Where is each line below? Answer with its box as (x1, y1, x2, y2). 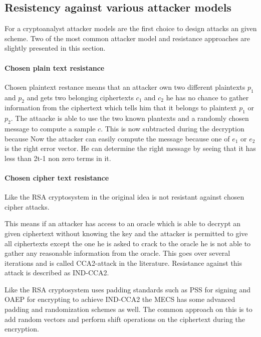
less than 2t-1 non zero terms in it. (5, 152, 111, 163)
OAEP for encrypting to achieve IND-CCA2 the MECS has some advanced (5, 294, 235, 304)
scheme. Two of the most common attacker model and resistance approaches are (5, 33, 250, 43)
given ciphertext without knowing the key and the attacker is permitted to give (5, 228, 248, 238)
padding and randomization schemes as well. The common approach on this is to (5, 304, 252, 314)
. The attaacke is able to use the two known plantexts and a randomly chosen (11, 113, 249, 123)
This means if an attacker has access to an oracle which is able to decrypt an (5, 218, 241, 229)
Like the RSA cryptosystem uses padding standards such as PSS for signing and (5, 284, 251, 294)
